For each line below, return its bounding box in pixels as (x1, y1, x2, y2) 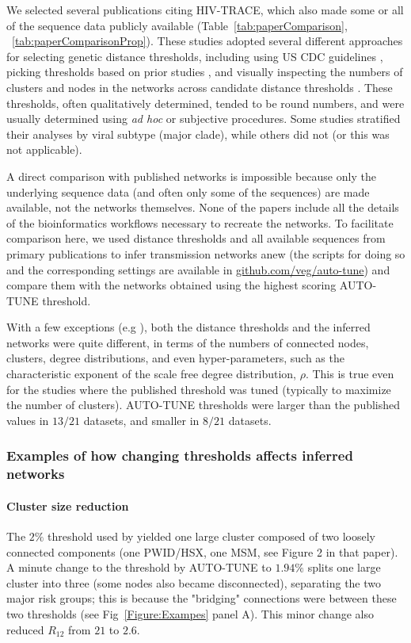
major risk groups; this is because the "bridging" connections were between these (6, 590, 397, 607)
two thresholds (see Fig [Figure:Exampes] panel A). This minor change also (6, 605, 374, 622)
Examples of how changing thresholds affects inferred (6, 446, 353, 465)
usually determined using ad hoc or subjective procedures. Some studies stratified (6, 110, 401, 127)
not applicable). (6, 141, 82, 158)
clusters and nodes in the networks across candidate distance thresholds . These (6, 78, 393, 95)
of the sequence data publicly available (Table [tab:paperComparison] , (6, 17, 348, 33)
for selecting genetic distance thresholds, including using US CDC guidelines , (6, 48, 383, 64)
